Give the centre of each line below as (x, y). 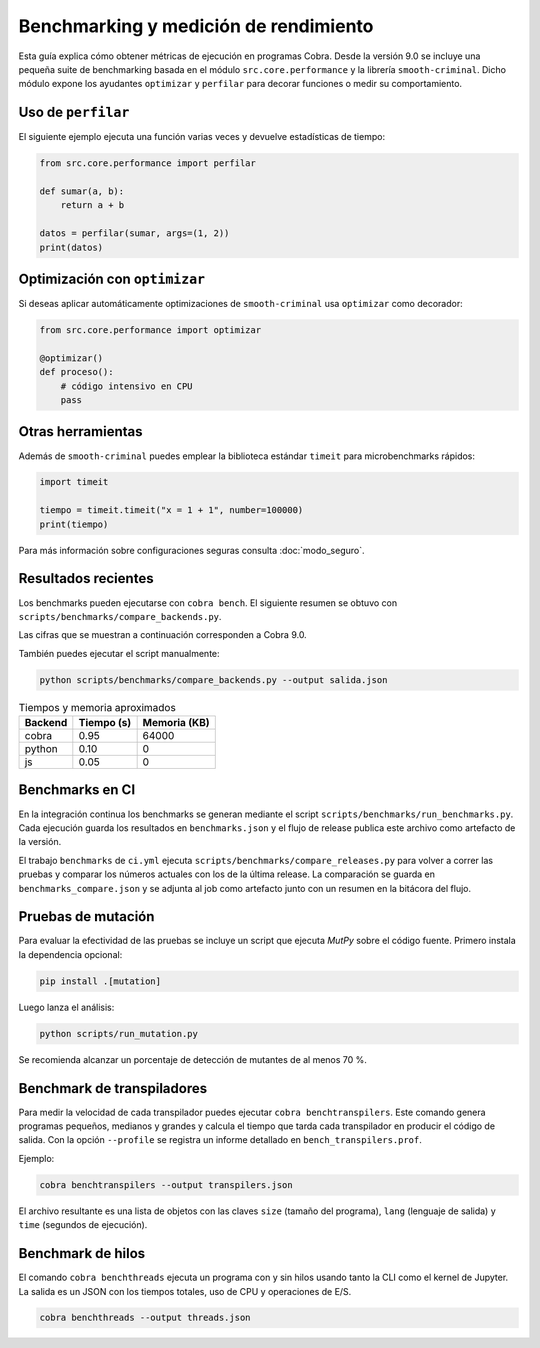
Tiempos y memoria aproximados (97, 707)
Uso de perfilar (74, 112)
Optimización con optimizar (111, 278)
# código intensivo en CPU (127, 386)
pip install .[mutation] (100, 981)
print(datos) (71, 247)
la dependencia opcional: (70, 954)
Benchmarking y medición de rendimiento (196, 26)
